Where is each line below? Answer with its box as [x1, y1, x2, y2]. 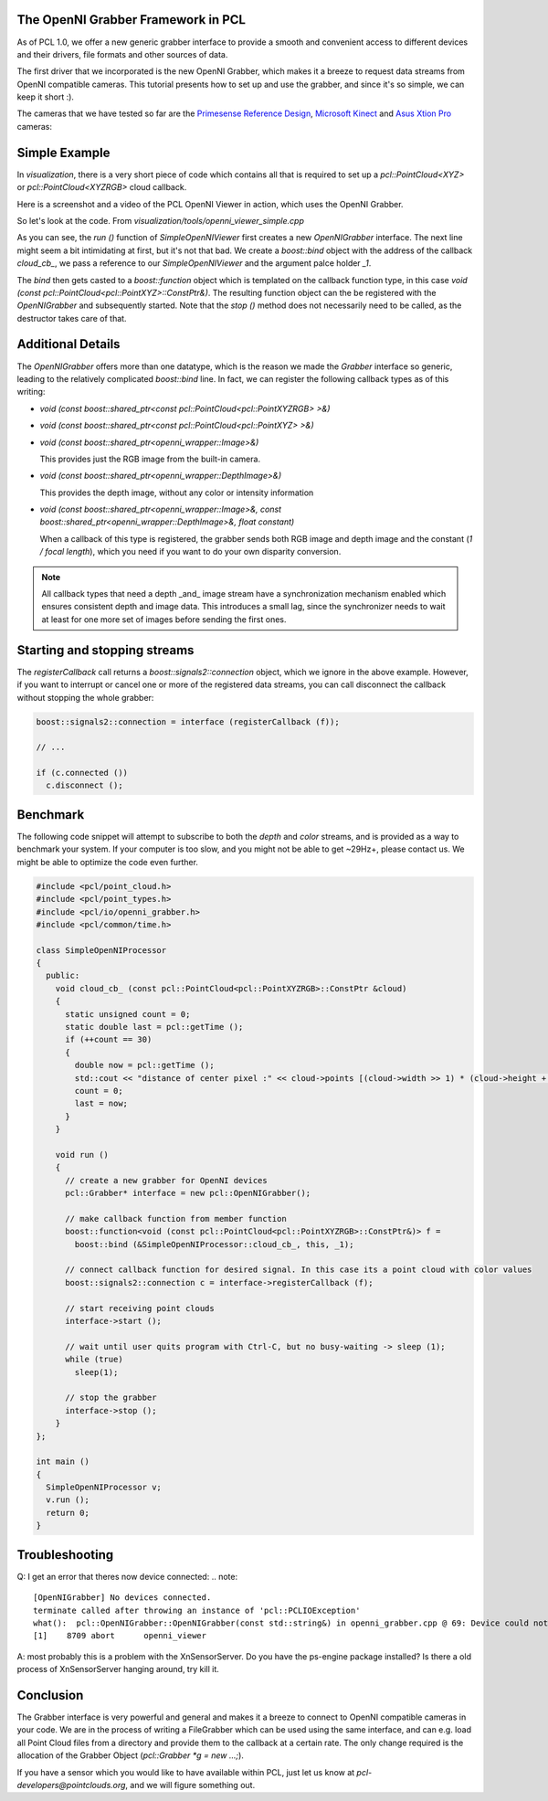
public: [46, 970, 80, 981]
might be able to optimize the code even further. [16, 856, 198, 867]
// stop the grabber [65, 1393, 157, 1403]
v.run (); [46, 1495, 90, 1505]
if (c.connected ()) [36, 768, 128, 779]
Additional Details [16, 336, 121, 352]
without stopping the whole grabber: [16, 692, 154, 703]
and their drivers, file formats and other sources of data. [16, 48, 228, 59]
